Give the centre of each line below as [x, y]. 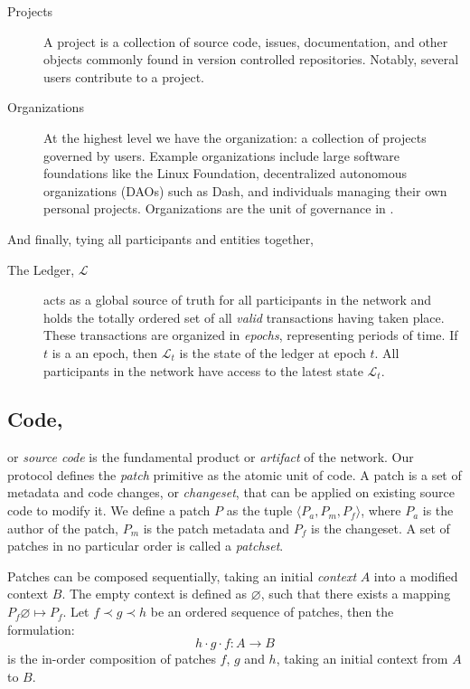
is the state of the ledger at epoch [273, 352]
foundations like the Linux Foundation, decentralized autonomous [225, 173]
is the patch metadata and [216, 528]
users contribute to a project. [124, 76]
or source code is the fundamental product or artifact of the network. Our [211, 457]
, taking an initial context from [362, 659]
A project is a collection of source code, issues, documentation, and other [246, 41]
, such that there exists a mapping [356, 594]
